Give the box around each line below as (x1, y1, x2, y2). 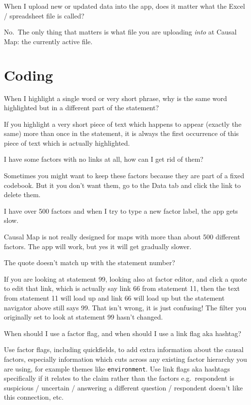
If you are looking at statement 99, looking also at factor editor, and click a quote (4, 273, 247, 284)
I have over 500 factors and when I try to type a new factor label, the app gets (4, 205, 238, 216)
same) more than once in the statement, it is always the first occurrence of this (4, 128, 239, 138)
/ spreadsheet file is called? (4, 10, 84, 20)
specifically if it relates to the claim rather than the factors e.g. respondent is (4, 373, 234, 383)
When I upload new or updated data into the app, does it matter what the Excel (4, 1, 245, 11)
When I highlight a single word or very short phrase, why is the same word (4, 93, 227, 103)
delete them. (4, 189, 41, 200)
